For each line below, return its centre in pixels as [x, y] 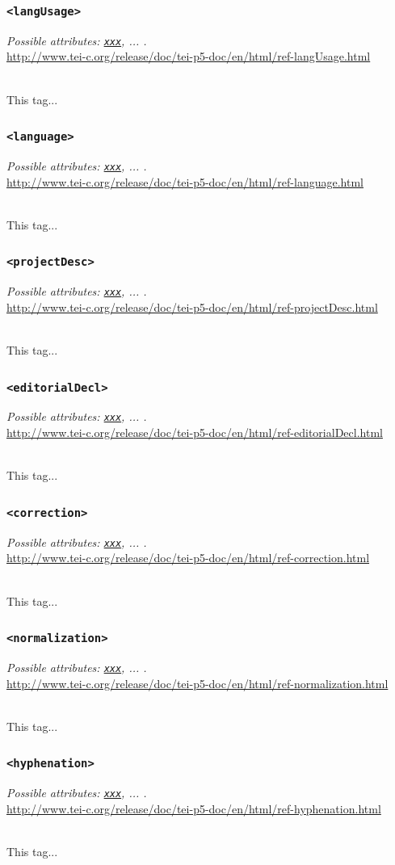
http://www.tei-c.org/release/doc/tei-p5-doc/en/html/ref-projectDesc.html [192, 307]
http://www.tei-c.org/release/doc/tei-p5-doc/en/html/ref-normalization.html [197, 683]
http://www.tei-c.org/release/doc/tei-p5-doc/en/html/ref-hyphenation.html [194, 808]
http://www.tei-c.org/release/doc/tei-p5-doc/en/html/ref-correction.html [188, 558]
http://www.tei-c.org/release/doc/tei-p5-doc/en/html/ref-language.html [185, 181]
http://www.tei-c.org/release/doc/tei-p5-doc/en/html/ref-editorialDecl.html [195, 432]
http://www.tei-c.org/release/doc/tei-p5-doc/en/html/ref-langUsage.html [189, 56]
